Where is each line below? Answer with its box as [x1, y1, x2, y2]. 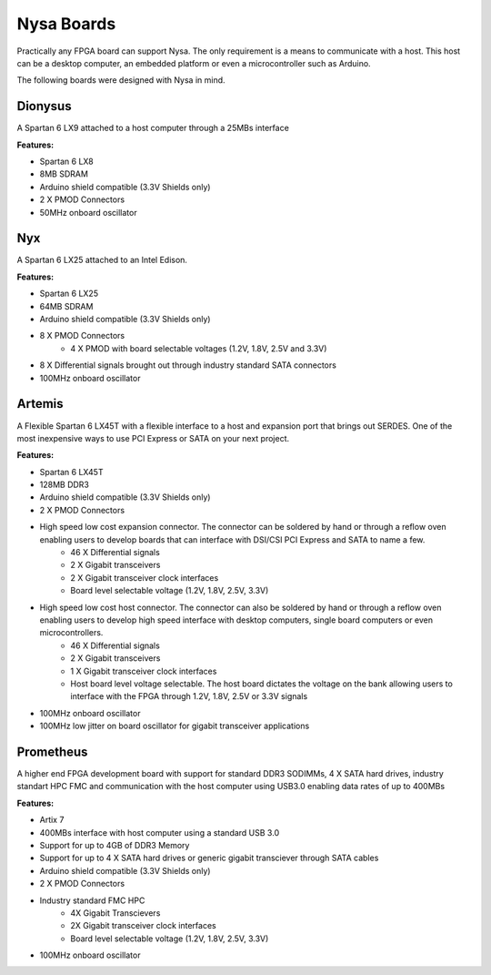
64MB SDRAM [39, 300, 94, 311]
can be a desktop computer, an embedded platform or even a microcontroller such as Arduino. [16, 57, 372, 68]
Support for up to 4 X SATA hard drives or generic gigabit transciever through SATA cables [39, 852, 379, 864]
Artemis [16, 396, 64, 411]
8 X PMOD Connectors [39, 330, 125, 341]
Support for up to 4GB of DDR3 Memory [39, 839, 190, 850]
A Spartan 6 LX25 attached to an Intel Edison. [16, 255, 188, 266]
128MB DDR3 [39, 479, 90, 491]
